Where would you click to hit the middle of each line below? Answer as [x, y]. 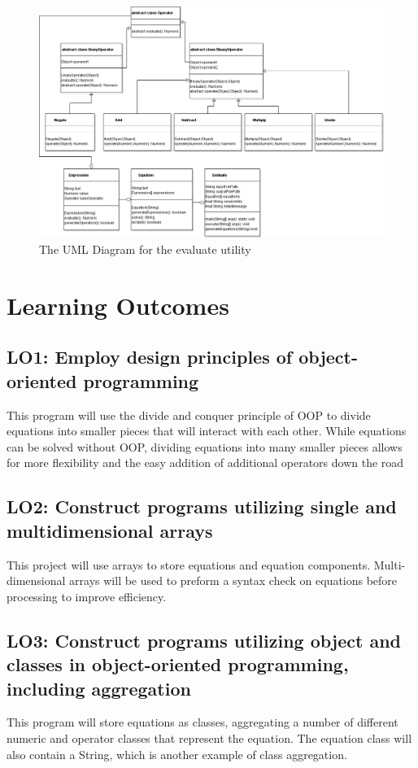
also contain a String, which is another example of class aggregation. [177, 754]
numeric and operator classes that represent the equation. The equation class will [209, 737]
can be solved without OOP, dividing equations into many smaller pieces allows [205, 446]
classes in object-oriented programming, [178, 664]
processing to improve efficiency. [87, 596]
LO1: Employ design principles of [150, 357]
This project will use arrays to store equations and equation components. [189, 564]
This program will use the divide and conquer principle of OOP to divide [189, 415]
